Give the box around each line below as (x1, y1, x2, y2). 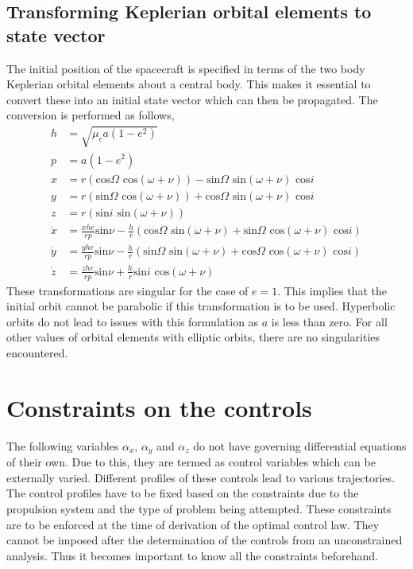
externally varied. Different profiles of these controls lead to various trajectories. (6, 469, 395, 485)
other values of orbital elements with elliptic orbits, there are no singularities (6, 329, 380, 345)
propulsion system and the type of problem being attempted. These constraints (6, 500, 392, 516)
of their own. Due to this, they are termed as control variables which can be (6, 454, 376, 470)
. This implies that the (277, 282, 387, 298)
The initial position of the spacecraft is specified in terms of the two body (6, 60, 365, 76)
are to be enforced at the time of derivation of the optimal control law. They (6, 516, 380, 532)
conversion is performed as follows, (6, 107, 175, 123)
